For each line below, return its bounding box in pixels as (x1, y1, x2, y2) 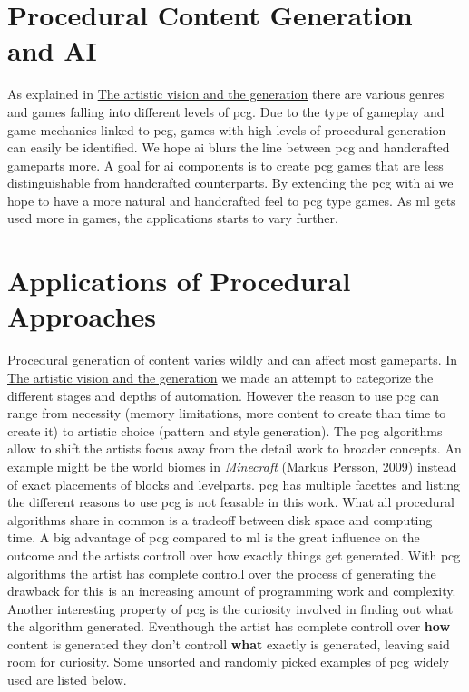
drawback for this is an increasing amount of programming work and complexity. (7, 581, 456, 600)
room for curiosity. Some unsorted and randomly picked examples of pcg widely (7, 652, 449, 671)
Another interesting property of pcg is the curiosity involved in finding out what (7, 599, 454, 618)
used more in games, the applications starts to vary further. (7, 209, 338, 228)
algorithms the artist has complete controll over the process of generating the (7, 563, 436, 582)
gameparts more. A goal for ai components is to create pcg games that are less (7, 155, 444, 174)
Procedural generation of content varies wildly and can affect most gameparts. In (7, 350, 458, 369)
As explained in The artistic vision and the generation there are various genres (7, 84, 445, 103)
